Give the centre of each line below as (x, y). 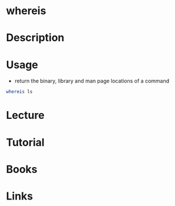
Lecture (26, 115)
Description (35, 38)
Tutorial (26, 142)
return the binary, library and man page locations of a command (92, 81)
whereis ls (19, 92)
